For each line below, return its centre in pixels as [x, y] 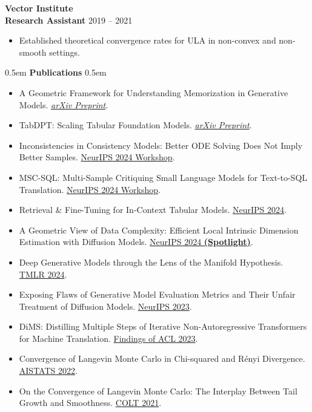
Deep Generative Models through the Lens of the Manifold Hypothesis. [151, 262]
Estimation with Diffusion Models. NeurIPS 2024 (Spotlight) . [136, 242]
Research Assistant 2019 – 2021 [69, 20]
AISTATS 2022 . [48, 371]
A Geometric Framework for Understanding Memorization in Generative [154, 92]
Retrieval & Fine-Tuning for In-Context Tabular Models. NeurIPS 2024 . [153, 210]
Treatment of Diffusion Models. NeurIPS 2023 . [105, 306]
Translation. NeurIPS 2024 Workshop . [90, 189]
